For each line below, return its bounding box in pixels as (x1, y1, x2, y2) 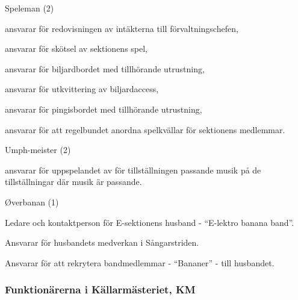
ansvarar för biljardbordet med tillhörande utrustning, (5, 62, 205, 75)
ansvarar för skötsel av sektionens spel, (5, 42, 148, 55)
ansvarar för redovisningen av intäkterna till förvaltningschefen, (5, 22, 238, 34)
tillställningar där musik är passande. (5, 175, 142, 188)
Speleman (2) (5, 2, 54, 14)
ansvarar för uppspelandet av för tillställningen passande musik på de (5, 163, 261, 176)
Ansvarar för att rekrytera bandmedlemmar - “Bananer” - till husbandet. (5, 256, 275, 269)
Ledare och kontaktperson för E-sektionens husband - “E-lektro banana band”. (5, 216, 294, 228)
